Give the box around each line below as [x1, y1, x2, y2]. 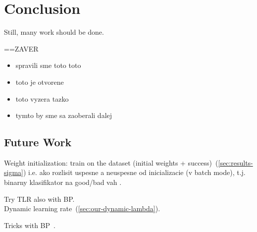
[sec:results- [218, 157, 253, 168]
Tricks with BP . [4, 220, 55, 230]
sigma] [4, 167, 23, 177]
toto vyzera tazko [15, 93, 69, 104]
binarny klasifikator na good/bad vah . [4, 177, 122, 187]
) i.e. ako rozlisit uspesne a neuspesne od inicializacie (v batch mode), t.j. [23, 167, 246, 177]
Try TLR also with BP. [4, 193, 75, 204]
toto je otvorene [15, 76, 64, 87]
